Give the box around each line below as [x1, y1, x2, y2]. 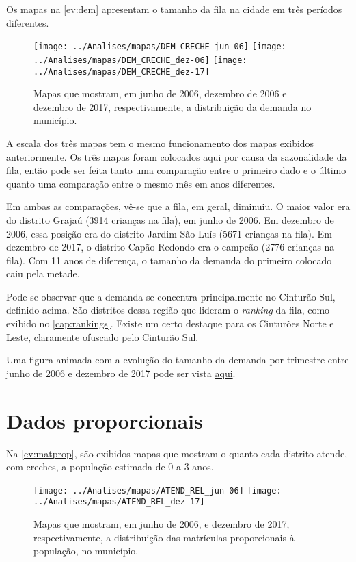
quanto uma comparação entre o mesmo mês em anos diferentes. [6, 176, 275, 190]
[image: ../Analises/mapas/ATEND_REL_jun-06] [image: [33, 485, 282, 496]
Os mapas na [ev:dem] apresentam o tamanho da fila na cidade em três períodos [6, 2, 342, 16]
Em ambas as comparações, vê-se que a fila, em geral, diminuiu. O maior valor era [6, 199, 351, 214]
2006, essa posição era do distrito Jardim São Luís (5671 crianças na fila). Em [6, 226, 332, 240]
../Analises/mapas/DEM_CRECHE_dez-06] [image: [33, 55, 247, 65]
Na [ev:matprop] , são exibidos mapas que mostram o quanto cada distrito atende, [6, 446, 348, 460]
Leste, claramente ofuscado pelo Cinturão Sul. [6, 329, 199, 344]
